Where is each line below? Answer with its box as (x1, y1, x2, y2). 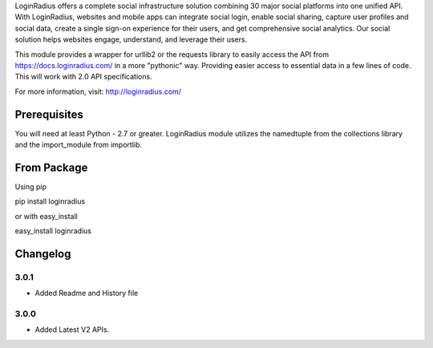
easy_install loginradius (14, 226, 92, 236)
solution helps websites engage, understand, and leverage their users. (14, 34, 248, 44)
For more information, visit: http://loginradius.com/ (14, 87, 182, 96)
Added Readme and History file (34, 289, 139, 298)
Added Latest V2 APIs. (34, 325, 110, 334)
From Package (14, 160, 88, 174)
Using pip (14, 181, 47, 192)
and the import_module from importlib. (14, 140, 143, 150)
